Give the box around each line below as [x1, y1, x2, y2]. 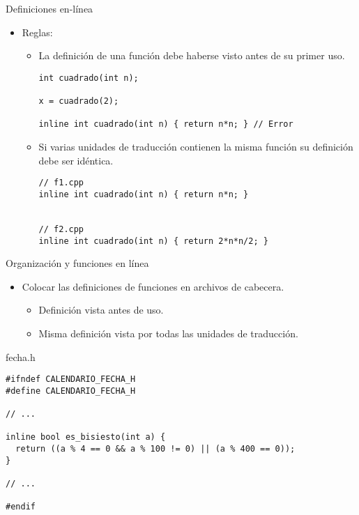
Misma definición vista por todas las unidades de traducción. [38, 325, 298, 340]
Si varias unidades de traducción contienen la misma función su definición [38, 139, 353, 154]
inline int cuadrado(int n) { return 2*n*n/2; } [38, 236, 268, 246]
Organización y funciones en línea [6, 256, 149, 270]
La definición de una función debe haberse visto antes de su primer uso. [38, 48, 345, 63]
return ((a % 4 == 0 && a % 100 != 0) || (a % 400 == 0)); [15, 444, 296, 454]
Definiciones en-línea [6, 1, 93, 15]
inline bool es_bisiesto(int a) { [6, 432, 166, 443]
